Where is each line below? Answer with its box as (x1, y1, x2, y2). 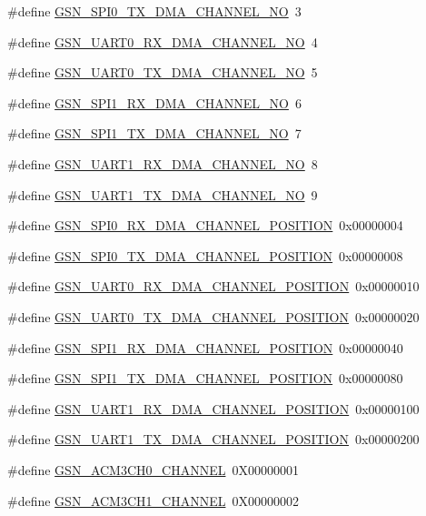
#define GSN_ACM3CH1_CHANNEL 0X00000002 (7, 491, 299, 510)
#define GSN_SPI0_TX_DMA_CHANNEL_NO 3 (7, 2, 302, 20)
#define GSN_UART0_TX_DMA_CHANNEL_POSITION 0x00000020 (7, 307, 420, 326)
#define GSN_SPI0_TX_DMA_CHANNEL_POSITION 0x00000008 (7, 246, 403, 265)
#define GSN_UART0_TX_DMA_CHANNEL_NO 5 (7, 63, 318, 82)
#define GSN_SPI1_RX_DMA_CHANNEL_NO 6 (7, 93, 302, 112)
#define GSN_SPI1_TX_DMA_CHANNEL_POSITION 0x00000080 (7, 369, 403, 388)
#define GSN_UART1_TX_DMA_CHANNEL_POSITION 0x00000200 (7, 430, 420, 449)
